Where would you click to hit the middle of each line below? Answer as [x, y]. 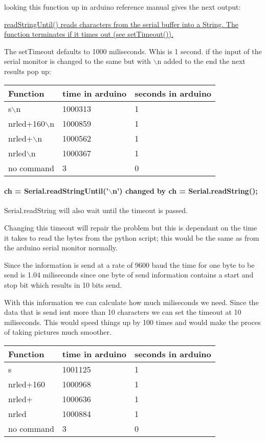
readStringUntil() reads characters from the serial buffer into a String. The [121, 24]
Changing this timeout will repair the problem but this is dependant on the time [131, 227]
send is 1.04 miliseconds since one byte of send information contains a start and [129, 275]
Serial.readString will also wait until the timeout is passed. [96, 210]
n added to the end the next [201, 61]
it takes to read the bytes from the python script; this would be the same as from [132, 237]
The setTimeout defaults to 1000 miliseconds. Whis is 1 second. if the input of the [133, 51]
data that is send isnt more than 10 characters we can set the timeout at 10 [123, 312]
